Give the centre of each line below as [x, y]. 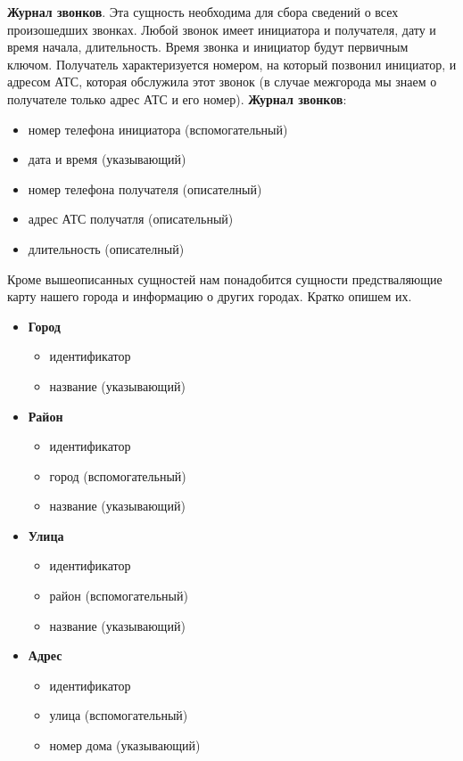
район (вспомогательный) [119, 596]
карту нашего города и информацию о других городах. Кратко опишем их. [210, 296]
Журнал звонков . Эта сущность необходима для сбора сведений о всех [203, 12]
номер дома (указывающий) [125, 745]
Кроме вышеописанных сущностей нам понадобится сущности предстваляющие [225, 278]
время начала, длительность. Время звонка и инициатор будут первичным [208, 47]
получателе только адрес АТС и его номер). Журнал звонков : [177, 98]
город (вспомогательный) [118, 475]
